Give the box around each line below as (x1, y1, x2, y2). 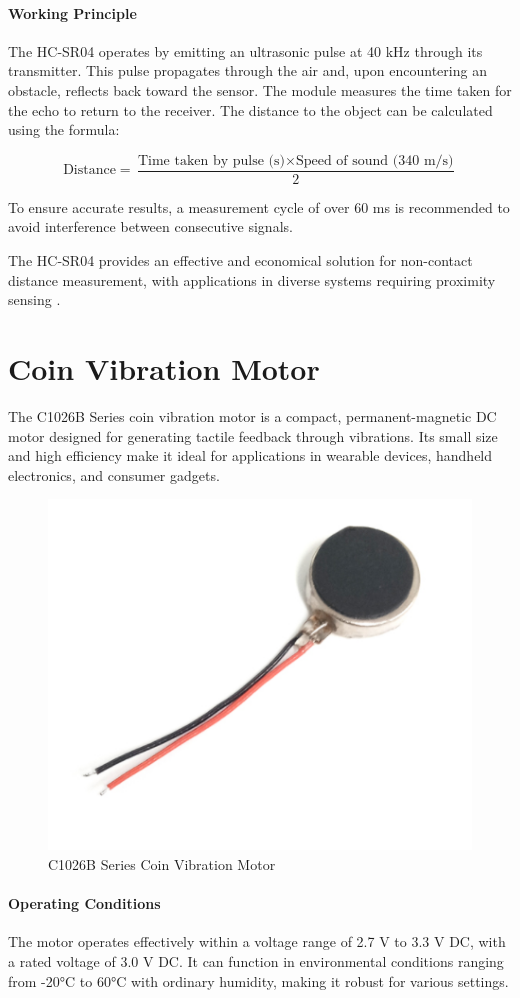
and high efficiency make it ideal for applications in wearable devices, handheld (8, 445, 493, 466)
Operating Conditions (8, 893, 161, 914)
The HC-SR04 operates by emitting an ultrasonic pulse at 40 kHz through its (8, 40, 483, 61)
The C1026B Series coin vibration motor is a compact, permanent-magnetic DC (8, 405, 497, 426)
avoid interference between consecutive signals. (8, 216, 293, 237)
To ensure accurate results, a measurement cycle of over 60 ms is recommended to (8, 196, 510, 217)
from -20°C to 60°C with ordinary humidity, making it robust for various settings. (8, 970, 509, 991)
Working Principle (8, 2, 137, 23)
